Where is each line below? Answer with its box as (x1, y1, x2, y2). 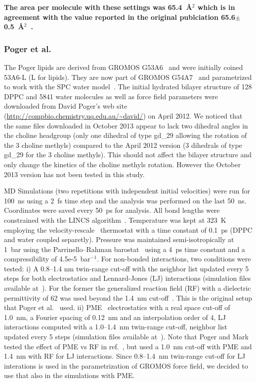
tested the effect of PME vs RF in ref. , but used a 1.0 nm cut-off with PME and (4, 341, 252, 351)
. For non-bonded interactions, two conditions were (97, 254, 251, 264)
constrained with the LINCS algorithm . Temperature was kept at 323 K (4, 214, 226, 225)
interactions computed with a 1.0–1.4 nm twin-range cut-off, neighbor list (4, 321, 227, 332)
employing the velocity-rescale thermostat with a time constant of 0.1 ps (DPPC (4, 224, 253, 235)
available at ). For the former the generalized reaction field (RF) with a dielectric (4, 283, 251, 293)
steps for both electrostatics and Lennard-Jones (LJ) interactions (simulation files (4, 273, 251, 283)
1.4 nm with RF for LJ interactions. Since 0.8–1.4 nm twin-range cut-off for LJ (4, 351, 246, 361)
